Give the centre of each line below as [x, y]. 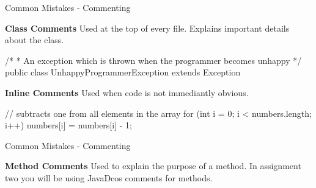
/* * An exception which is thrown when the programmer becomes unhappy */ [153, 60]
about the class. [35, 40]
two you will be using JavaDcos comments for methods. [109, 177]
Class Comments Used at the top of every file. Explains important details [147, 28]
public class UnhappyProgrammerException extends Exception [123, 72]
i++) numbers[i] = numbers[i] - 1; [68, 125]
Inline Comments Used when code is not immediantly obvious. [127, 92]
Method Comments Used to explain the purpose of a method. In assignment [153, 166]
